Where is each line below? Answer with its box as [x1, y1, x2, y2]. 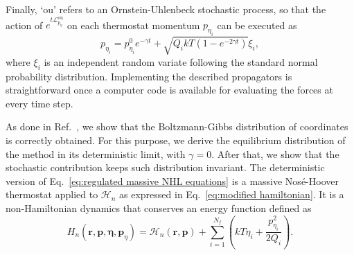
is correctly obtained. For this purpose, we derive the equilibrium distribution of [6, 132, 346, 147]
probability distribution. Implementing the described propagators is [6, 69, 292, 83]
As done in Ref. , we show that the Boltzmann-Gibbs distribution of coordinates [6, 119, 348, 134]
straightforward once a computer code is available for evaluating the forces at [6, 82, 333, 97]
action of [6, 17, 43, 32]
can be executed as [217, 17, 297, 32]
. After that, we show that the [211, 146, 339, 161]
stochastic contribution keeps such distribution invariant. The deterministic [6, 160, 325, 175]
